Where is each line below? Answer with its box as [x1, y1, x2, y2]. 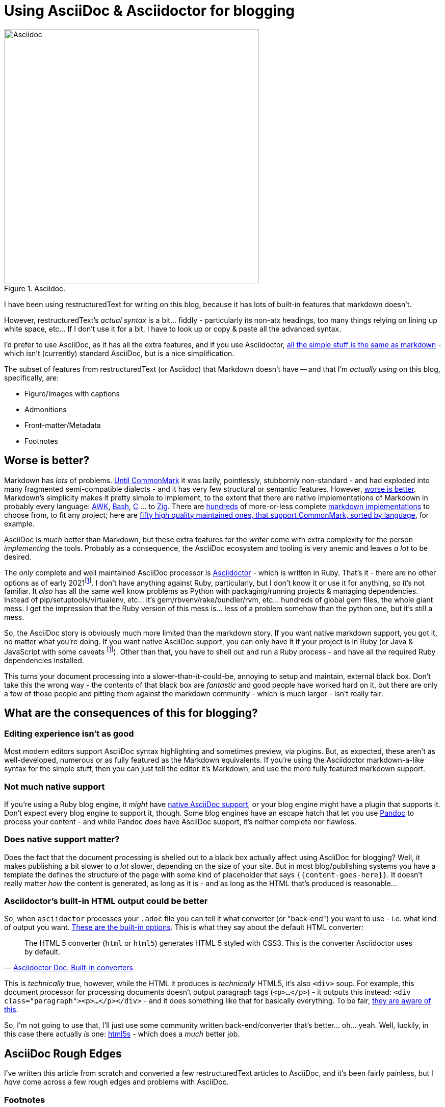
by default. [24, 947, 61, 957]
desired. [4, 552, 32, 561]
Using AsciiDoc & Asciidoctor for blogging [4, 2, 295, 19]
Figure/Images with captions [24, 389, 120, 398]
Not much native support [4, 781, 105, 792]
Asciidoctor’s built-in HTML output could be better [4, 896, 208, 906]
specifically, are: [4, 373, 59, 382]
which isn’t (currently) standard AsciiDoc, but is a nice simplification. [4, 348, 234, 358]
